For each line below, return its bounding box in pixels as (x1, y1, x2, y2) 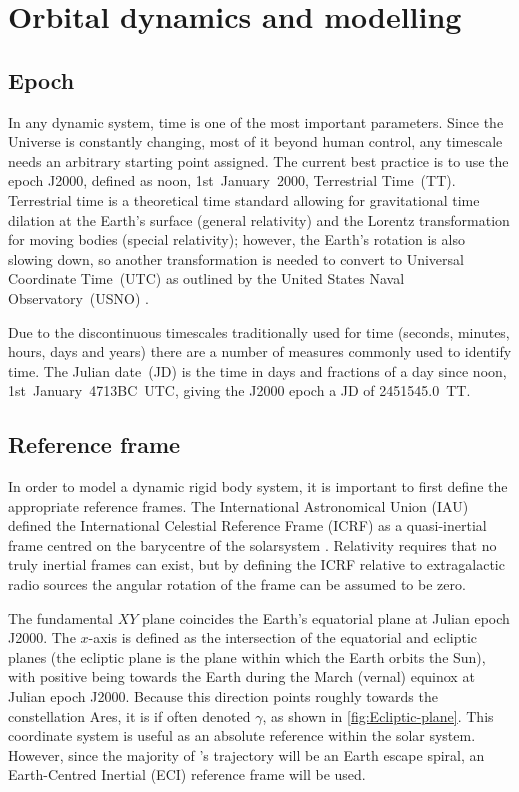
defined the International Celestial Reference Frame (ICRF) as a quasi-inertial (8, 515, 487, 536)
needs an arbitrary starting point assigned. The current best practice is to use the (8, 150, 509, 171)
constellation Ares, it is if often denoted (8, 705, 251, 726)
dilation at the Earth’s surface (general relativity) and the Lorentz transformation (8, 209, 510, 230)
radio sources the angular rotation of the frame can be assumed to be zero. (8, 574, 466, 595)
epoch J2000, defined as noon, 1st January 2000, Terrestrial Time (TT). (8, 170, 456, 191)
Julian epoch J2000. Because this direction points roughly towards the (8, 686, 438, 707)
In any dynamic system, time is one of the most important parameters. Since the (8, 111, 504, 132)
